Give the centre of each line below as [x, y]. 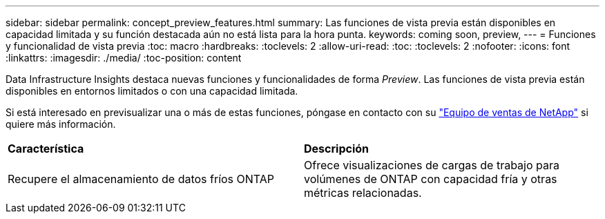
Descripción [336, 149]
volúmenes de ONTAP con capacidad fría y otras [431, 179]
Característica [46, 149]
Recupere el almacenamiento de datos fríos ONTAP [141, 179]
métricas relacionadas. [363, 193]
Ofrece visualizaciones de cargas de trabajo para [432, 165]
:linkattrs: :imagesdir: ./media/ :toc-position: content [124, 58]
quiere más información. [61, 124]
